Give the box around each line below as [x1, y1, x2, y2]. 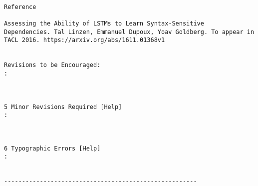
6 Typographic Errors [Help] [4, 144, 101, 152]
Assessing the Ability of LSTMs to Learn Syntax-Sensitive [4, 19, 204, 27]
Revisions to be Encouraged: [4, 61, 101, 69]
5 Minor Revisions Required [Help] [4, 103, 122, 110]
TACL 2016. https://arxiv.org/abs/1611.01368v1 [4, 36, 165, 44]
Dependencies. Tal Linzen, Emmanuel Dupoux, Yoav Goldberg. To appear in [4, 28, 255, 35]
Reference [4, 3, 36, 10]
